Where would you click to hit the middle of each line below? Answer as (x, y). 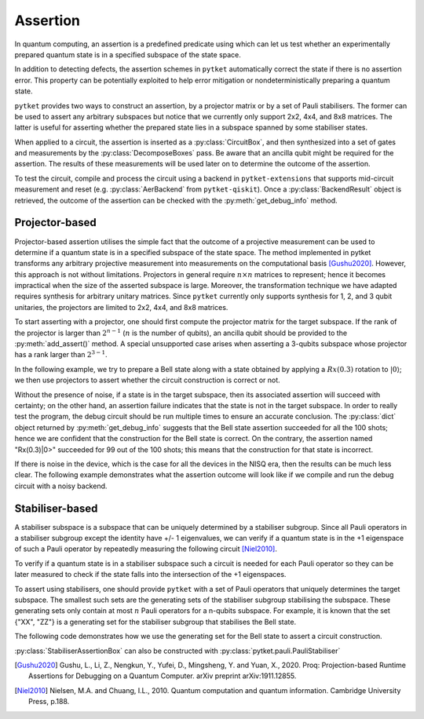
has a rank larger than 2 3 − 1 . (61, 354)
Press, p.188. (49, 702)
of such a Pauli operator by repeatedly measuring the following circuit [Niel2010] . (146, 549)
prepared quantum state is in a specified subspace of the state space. (128, 54)
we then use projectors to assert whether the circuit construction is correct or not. (147, 380)
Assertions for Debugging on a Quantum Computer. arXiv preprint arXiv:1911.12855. (163, 676)
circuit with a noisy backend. (61, 486)
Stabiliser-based (56, 508)
